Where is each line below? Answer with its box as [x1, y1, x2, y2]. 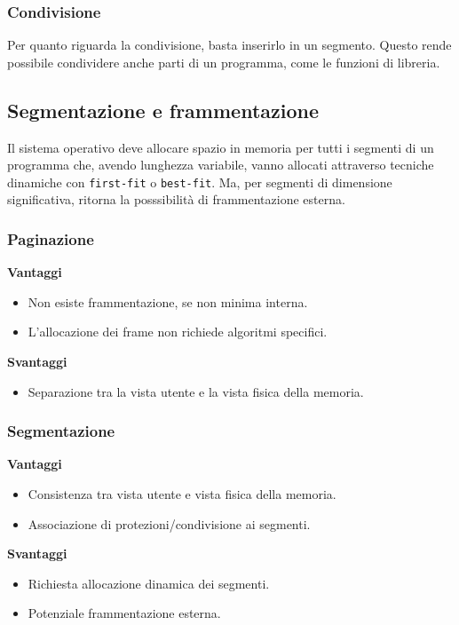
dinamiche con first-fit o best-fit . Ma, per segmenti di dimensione [7, 172, 392, 191]
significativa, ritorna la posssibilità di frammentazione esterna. [7, 190, 345, 209]
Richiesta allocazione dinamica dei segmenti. [28, 574, 270, 592]
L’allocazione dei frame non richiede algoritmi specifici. [28, 322, 328, 341]
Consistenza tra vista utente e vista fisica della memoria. [28, 485, 336, 503]
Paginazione [7, 227, 94, 249]
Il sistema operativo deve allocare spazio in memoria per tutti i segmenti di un [7, 138, 434, 156]
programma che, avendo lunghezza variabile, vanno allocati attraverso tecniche [7, 155, 434, 174]
